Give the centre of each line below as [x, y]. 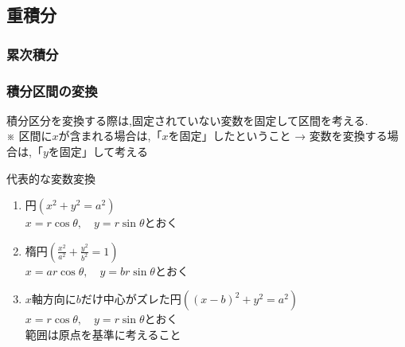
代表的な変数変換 [51, 178]
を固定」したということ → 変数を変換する [278, 136]
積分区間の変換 [52, 90]
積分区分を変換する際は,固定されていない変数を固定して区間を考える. [187, 120]
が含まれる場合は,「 [110, 136]
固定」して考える [103, 152]
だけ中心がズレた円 [131, 299]
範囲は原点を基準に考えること [103, 334]
